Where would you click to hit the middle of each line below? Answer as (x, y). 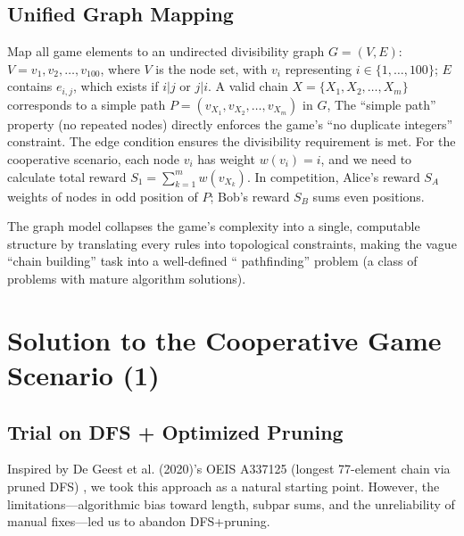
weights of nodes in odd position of (103, 196)
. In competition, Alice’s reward (333, 176)
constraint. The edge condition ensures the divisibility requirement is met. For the (232, 141)
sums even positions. (369, 196)
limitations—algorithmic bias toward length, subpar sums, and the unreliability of (231, 503)
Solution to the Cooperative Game (224, 339)
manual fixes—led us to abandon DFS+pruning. (139, 521)
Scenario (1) (83, 374)
